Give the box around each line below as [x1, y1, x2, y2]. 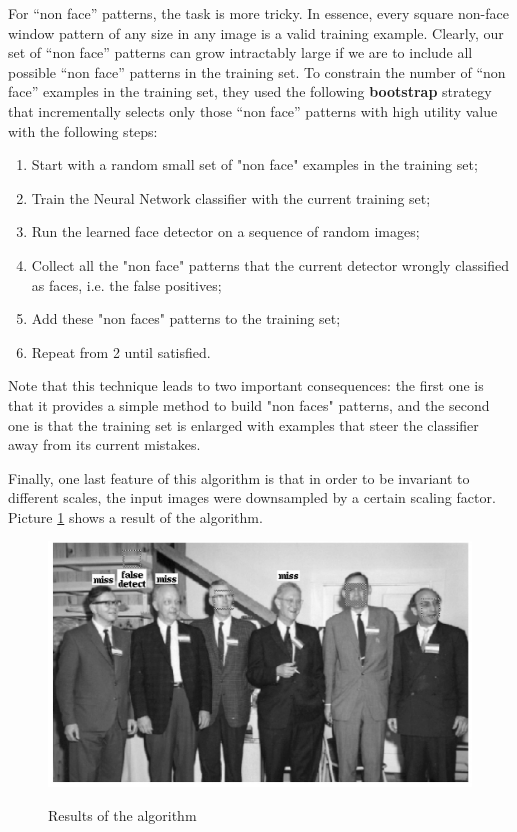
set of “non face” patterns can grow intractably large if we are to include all [8, 42, 473, 63]
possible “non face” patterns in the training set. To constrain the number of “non [8, 61, 506, 82]
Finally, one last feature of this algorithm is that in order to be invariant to [8, 467, 470, 488]
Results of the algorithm [48, 804, 197, 825]
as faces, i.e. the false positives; [31, 274, 222, 295]
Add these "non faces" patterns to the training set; [31, 308, 341, 329]
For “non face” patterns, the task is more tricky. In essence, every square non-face [8, 3, 509, 23]
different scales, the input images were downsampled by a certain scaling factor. [8, 487, 496, 508]
